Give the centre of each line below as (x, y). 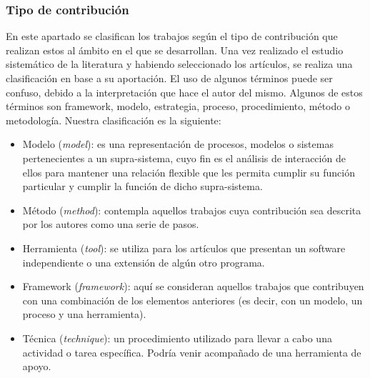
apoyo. (37, 366)
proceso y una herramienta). (84, 314)
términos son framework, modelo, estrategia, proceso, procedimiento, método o (178, 106)
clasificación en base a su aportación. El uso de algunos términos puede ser (169, 78)
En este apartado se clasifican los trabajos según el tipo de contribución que (172, 36)
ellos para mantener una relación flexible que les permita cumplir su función (189, 172)
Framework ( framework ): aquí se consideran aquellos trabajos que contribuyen (193, 286)
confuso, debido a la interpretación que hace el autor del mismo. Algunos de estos (184, 92)
